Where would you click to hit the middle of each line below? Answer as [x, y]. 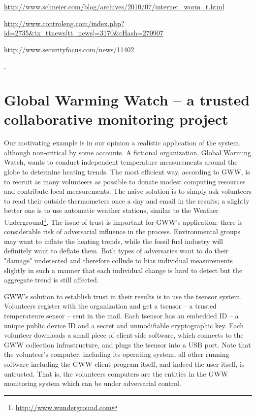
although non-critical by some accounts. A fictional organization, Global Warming [128, 152]
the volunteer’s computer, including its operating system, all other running [117, 354]
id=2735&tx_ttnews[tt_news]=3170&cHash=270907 [84, 33]
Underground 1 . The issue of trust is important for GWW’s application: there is [123, 221]
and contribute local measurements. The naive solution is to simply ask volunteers [128, 191]
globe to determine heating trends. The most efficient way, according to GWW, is [127, 172]
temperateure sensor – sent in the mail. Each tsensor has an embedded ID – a [121, 316]
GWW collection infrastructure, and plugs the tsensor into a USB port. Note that [128, 344]
